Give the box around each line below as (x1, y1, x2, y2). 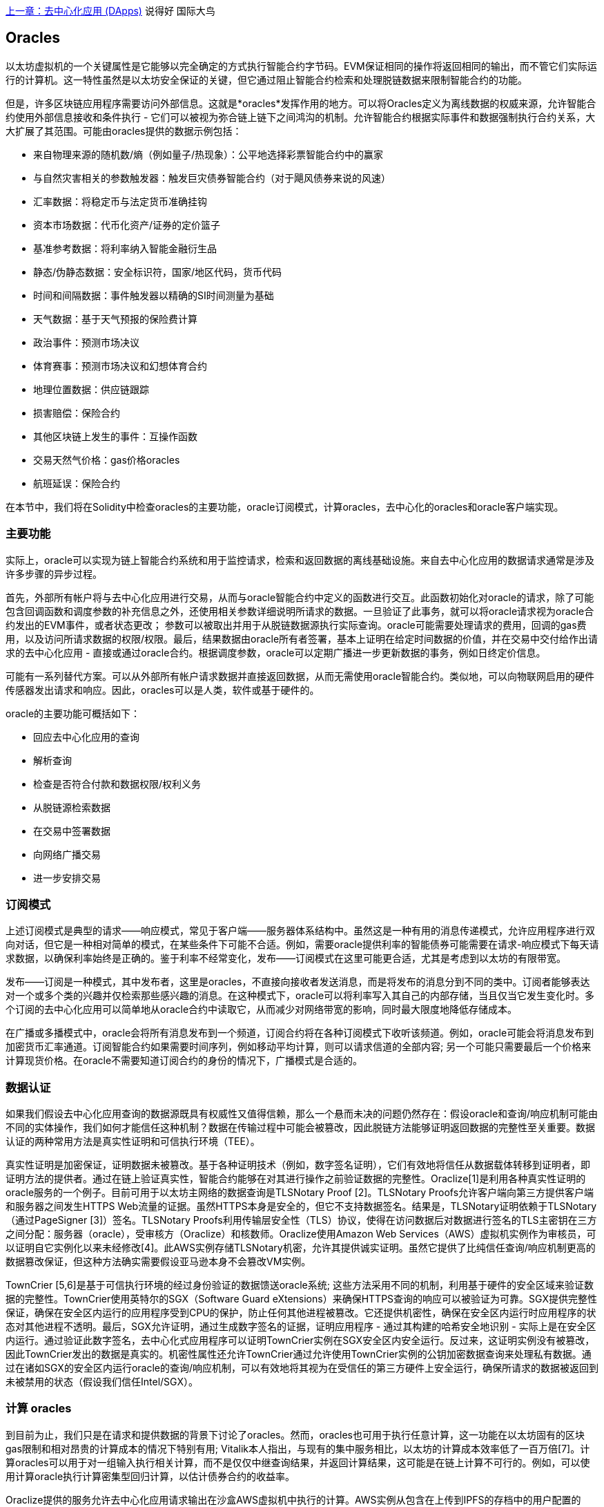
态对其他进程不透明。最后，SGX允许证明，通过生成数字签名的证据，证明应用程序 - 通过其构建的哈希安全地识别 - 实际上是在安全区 (6, 1320, 596, 1333)
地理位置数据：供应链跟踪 (33, 383, 149, 395)
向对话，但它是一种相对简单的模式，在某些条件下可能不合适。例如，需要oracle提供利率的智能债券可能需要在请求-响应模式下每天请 (6, 938, 599, 951)
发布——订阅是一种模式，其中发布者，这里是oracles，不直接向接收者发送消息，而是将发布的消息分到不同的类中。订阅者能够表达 (6, 976, 590, 988)
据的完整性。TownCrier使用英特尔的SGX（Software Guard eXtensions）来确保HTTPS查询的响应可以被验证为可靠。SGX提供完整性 (6, 1293, 597, 1305)
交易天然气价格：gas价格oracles (33, 453, 180, 466)
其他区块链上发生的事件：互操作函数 (33, 430, 197, 442)
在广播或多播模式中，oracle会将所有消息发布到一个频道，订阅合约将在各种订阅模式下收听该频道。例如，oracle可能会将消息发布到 (6, 1027, 594, 1039)
